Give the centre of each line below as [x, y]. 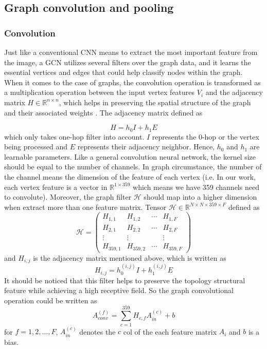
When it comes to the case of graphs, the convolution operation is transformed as [132, 82]
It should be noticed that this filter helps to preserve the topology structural [125, 280]
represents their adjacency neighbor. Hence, [146, 147]
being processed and [36, 147]
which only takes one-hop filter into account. [74, 136]
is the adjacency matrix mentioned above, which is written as [130, 257]
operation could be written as [51, 300]
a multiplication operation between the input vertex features [100, 92]
